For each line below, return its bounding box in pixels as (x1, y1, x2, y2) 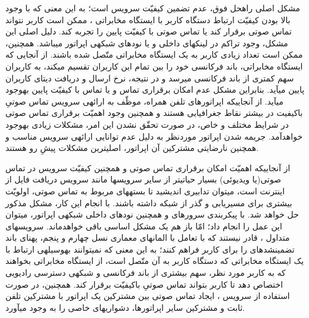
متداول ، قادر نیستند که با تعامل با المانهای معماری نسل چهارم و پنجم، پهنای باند (5, 231, 290, 244)
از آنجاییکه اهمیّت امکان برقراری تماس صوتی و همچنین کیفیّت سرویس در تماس (5, 161, 291, 174)
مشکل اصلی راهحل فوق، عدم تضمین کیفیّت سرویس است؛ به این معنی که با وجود (5, 2, 300, 14)
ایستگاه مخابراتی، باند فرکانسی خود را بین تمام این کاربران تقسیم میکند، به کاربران (5, 59, 303, 72)
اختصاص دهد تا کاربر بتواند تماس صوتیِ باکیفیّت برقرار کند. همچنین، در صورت (5, 278, 283, 290)
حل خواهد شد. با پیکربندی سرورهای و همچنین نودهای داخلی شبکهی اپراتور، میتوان (5, 208, 299, 221)
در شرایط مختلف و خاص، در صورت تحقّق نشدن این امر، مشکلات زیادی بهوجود (5, 118, 289, 130)
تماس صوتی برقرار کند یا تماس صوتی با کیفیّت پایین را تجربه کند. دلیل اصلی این (5, 25, 292, 37)
